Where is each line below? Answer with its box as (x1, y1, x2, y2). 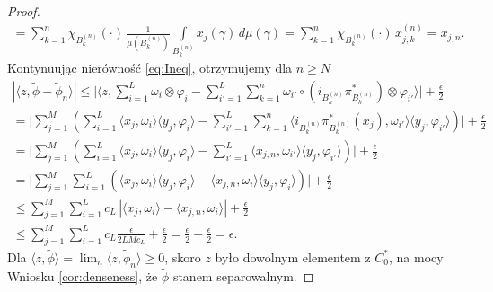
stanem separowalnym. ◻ (172, 266, 314, 285)
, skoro (164, 247, 201, 266)
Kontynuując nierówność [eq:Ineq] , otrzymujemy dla (7, 58, 293, 77)
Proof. (7, 2, 40, 20)
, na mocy (388, 247, 444, 266)
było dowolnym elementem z (215, 247, 371, 266)
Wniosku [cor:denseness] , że (7, 266, 158, 285)
